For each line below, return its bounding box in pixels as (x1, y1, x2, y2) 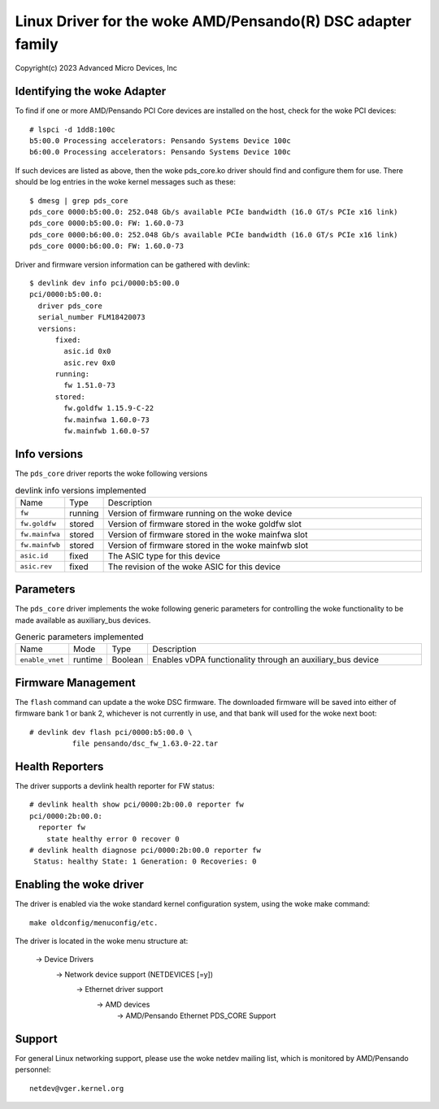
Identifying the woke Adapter (15, 85, 167, 98)
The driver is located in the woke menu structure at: (15, 936, 189, 946)
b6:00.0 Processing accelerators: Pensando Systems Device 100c (29, 147, 292, 157)
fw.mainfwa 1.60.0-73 (63, 415, 150, 424)
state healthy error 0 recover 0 (46, 834, 180, 843)
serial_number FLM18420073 (37, 313, 146, 322)
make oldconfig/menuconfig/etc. (29, 918, 159, 927)
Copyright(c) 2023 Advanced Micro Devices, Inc (15, 63, 178, 73)
